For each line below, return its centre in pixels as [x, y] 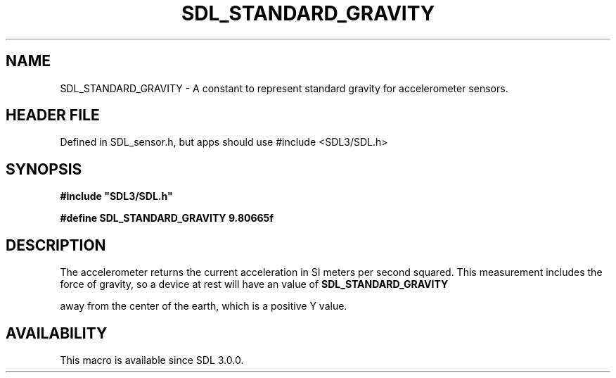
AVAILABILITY [57, 333]
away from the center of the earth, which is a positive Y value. [204, 306]
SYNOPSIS [44, 169]
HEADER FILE [53, 115]
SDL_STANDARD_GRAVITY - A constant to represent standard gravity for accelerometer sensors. [284, 88]
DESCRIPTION [56, 245]
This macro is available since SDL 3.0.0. [152, 360]
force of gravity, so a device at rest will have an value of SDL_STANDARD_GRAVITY [254, 284]
